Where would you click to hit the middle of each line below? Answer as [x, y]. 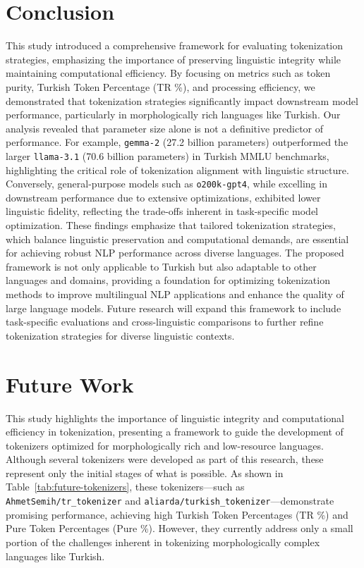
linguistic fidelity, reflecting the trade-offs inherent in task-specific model [162, 211]
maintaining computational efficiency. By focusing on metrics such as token [168, 73]
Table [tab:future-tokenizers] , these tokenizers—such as [125, 487]
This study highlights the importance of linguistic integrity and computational [175, 418]
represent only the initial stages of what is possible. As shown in [145, 473]
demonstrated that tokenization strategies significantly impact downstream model [182, 100]
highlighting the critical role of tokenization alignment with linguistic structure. [177, 169]
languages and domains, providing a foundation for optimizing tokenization [168, 280]
